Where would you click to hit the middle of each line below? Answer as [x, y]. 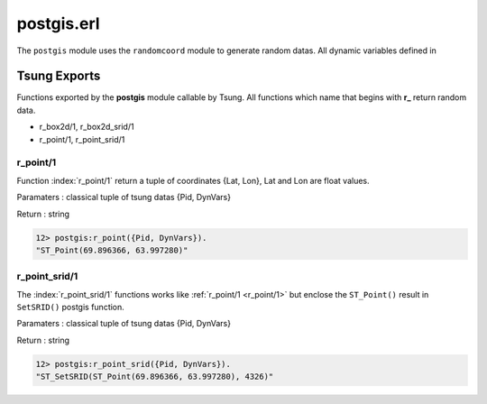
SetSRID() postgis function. [71, 308]
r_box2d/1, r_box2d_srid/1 [87, 127]
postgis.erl [58, 23]
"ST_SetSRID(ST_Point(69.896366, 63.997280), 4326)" [155, 377]
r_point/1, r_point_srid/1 [82, 139]
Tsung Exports [59, 76]
